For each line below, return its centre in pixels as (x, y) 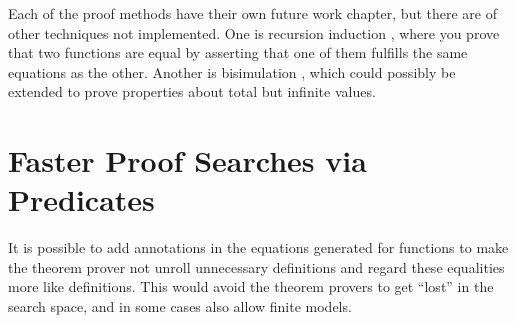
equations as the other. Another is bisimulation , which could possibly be (232, 71)
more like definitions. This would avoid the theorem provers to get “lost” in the (251, 286)
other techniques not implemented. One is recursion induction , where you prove (254, 32)
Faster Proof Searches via (187, 160)
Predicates (81, 199)
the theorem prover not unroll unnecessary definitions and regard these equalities (256, 266)
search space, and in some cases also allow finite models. (180, 306)
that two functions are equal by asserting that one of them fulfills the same (238, 52)
